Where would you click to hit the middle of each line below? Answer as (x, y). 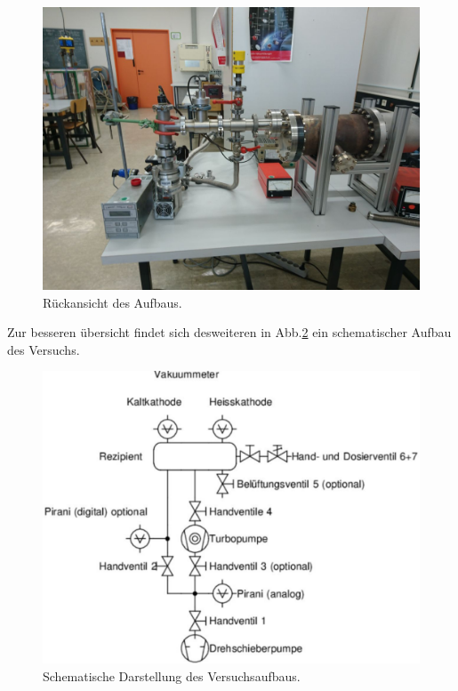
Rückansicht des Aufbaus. (112, 302)
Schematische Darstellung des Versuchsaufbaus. (172, 675)
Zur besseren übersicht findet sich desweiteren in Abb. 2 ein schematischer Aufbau (229, 332)
